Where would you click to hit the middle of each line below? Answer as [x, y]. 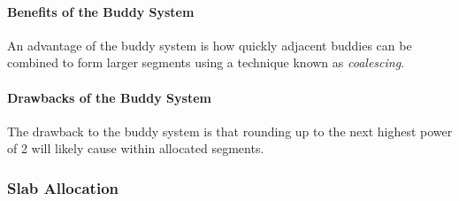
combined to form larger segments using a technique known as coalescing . [206, 62]
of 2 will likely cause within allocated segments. [136, 148]
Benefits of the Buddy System [101, 11]
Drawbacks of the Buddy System [109, 97]
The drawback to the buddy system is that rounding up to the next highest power [230, 131]
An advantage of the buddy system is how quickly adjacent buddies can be [210, 45]
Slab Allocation [63, 187]
